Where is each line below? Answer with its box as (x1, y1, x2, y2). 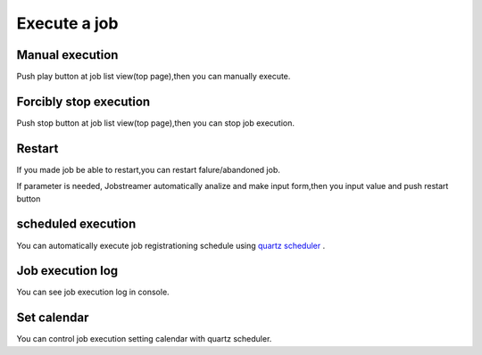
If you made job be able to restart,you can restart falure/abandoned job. (16, 164, 281, 175)
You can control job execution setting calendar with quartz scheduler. (16, 334, 272, 344)
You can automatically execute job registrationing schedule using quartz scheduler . (16, 240, 326, 251)
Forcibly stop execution (16, 94, 151, 109)
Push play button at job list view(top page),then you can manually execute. (16, 71, 291, 82)
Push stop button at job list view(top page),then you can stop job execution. (16, 117, 295, 128)
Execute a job (16, 13, 119, 33)
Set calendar (16, 310, 89, 326)
